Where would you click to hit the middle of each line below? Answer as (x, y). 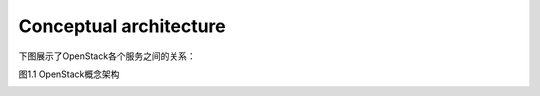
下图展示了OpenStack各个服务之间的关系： (107, 56)
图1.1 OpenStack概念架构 (69, 74)
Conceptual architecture (122, 26)
